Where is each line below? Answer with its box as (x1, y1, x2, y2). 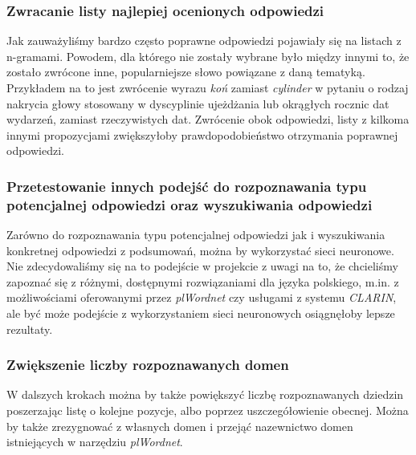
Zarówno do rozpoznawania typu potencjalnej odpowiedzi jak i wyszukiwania (6, 226, 385, 243)
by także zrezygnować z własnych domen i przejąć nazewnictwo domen (6, 417, 353, 434)
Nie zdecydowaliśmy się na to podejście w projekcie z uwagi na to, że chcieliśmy (6, 258, 398, 274)
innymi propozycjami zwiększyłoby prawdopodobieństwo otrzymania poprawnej (6, 126, 398, 143)
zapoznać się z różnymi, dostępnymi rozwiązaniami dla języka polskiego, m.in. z (6, 273, 399, 290)
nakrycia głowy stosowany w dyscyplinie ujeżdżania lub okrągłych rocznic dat (6, 95, 389, 112)
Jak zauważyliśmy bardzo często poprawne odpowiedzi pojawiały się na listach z (6, 32, 402, 49)
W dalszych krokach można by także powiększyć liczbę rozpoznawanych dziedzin (6, 386, 404, 403)
